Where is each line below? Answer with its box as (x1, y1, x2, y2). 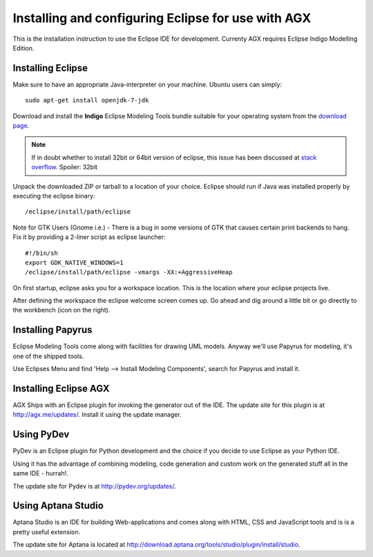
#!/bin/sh (25, 249, 58, 257)
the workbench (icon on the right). (12, 306, 111, 314)
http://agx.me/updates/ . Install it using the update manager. (12, 410, 182, 419)
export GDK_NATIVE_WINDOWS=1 (25, 258, 124, 266)
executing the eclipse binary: (12, 191, 95, 200)
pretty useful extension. (12, 527, 81, 536)
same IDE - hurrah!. (12, 469, 68, 478)
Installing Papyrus (12, 324, 93, 336)
